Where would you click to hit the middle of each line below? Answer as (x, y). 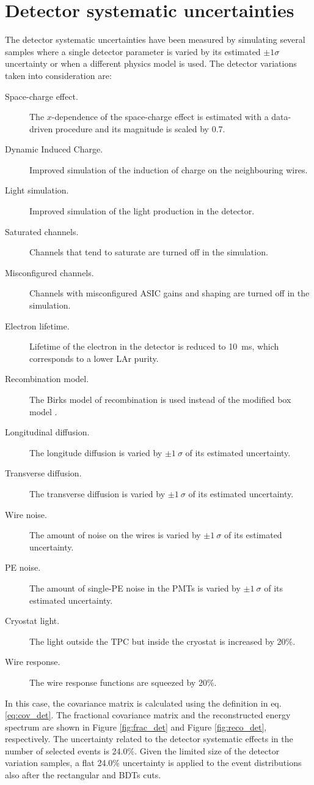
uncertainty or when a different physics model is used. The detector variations (151, 63)
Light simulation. (37, 190)
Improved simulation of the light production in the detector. (142, 211)
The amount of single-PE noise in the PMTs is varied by (135, 588)
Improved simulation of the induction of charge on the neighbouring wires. (169, 169)
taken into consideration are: (58, 75)
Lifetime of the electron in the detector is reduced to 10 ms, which (154, 346)
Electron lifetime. (37, 325)
